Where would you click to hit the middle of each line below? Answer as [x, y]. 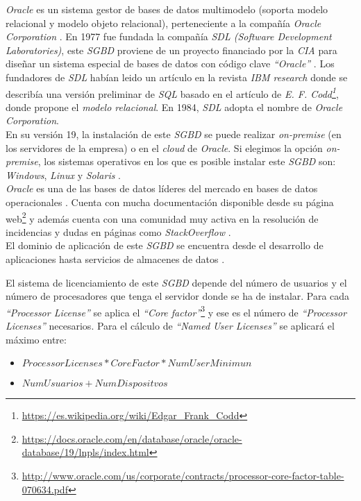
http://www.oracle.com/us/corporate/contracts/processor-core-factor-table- [183, 475]
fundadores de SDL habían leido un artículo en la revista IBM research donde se [177, 77]
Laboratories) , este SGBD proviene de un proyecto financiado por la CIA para [171, 50]
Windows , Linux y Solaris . [64, 175]
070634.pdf [45, 489]
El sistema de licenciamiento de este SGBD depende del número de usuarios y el [176, 282]
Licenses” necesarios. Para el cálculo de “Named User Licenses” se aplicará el [170, 326]
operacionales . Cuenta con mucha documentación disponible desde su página [170, 202]
